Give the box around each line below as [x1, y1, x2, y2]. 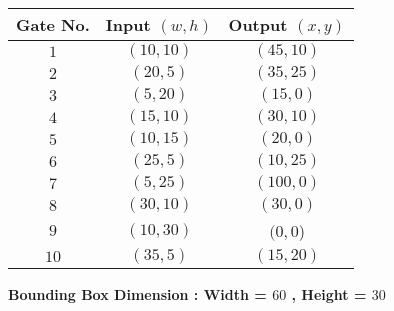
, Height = [291, 284, 367, 304]
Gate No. [16, 13, 90, 36]
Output [228, 13, 288, 36]
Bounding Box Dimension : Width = [8, 284, 267, 304]
